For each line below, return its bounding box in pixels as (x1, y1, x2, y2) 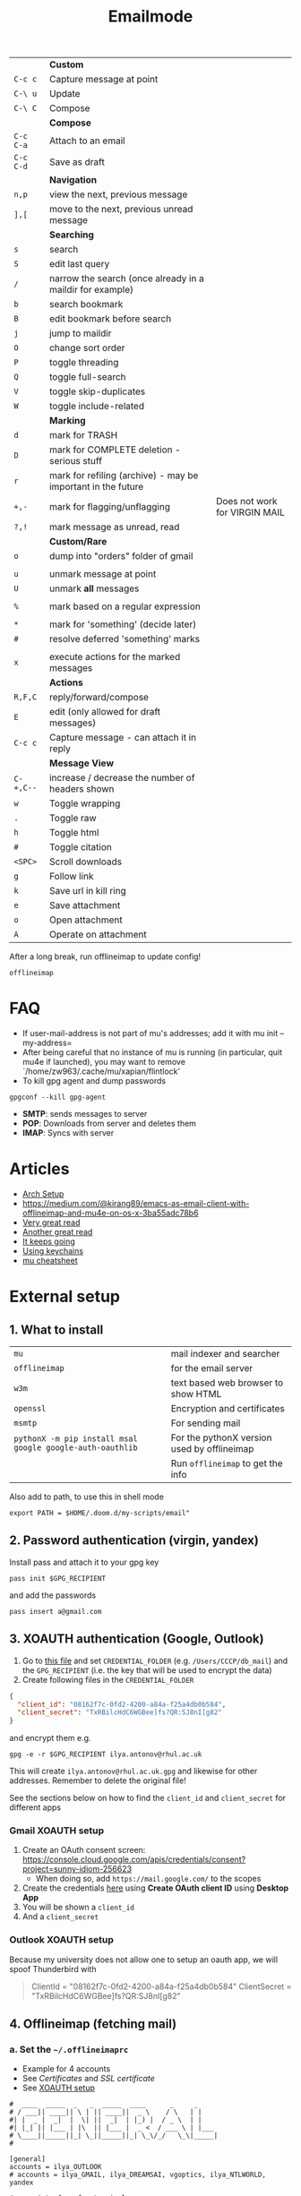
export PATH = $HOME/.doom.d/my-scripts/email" (9, 1509, 191, 1518)
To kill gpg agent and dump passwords (21, 1076, 167, 1086)
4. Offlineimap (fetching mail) (9, 2017, 177, 2032)
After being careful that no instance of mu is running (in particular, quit (21, 1047, 283, 1058)
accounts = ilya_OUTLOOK (9, 2163, 102, 2172)
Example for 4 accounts (21, 2063, 111, 2074)
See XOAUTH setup (21, 2082, 96, 2093)
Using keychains (21, 1246, 83, 1257)
